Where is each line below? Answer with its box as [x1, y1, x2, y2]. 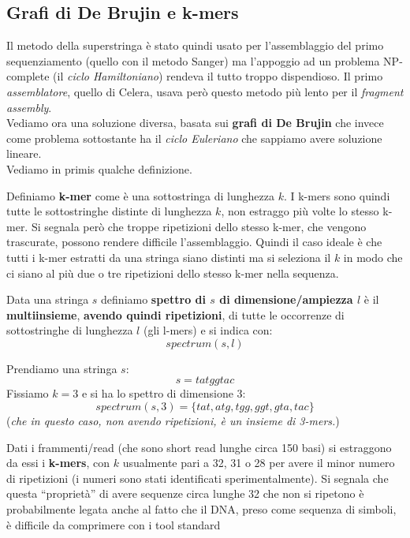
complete [6, 68, 50, 84]
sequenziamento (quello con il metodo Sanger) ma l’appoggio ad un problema [6, 52, 380, 69]
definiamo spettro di [101, 291, 206, 308]
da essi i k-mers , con [6, 454, 110, 471]
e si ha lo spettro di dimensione [81, 385, 233, 402]
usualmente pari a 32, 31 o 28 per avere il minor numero [122, 454, 395, 471]
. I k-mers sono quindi [283, 187, 390, 204]
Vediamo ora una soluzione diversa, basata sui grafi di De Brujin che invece [6, 114, 384, 131]
